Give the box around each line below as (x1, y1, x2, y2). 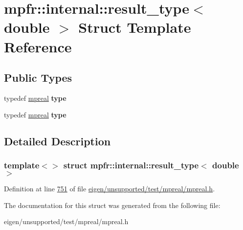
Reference (4, 36, 72, 56)
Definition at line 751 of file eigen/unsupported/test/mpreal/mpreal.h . (4, 184, 215, 194)
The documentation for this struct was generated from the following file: (4, 200, 221, 210)
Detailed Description (4, 133, 111, 148)
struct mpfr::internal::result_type (63, 159, 199, 171)
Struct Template (78, 17, 191, 37)
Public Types (4, 70, 72, 85)
